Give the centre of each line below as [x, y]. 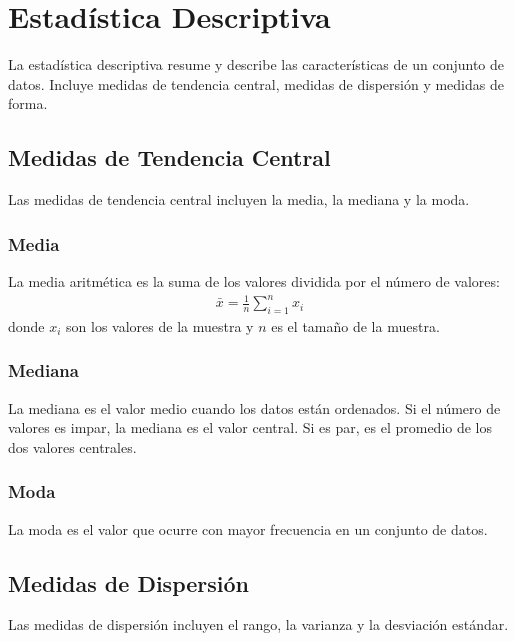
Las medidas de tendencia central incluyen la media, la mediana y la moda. [239, 199]
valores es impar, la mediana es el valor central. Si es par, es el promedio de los [250, 427]
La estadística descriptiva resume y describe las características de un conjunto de [256, 64]
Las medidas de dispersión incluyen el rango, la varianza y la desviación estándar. [258, 624]
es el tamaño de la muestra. [355, 325]
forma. [28, 103]
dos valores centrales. [72, 446]
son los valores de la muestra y [160, 325]
